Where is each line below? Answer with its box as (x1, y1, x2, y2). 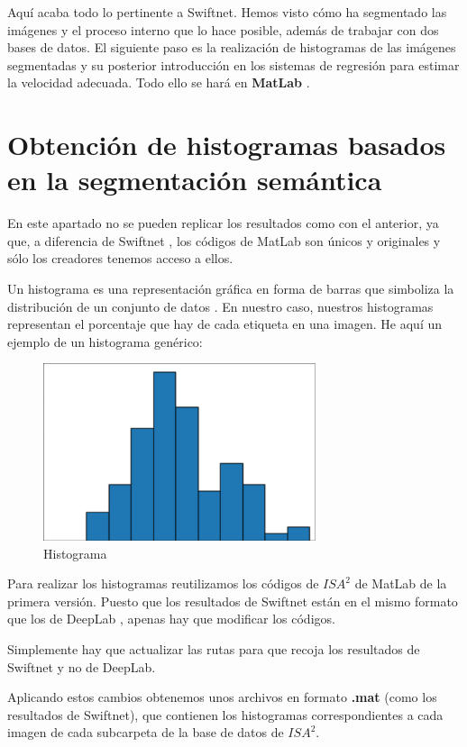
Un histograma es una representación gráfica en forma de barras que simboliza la (7, 279, 454, 298)
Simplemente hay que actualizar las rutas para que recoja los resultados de (7, 640, 420, 659)
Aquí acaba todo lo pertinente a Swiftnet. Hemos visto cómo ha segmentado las (7, 3, 447, 21)
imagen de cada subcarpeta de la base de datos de (7, 723, 284, 742)
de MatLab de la (354, 574, 447, 593)
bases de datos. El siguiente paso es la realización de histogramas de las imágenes (7, 38, 456, 57)
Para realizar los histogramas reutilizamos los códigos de (7, 574, 319, 593)
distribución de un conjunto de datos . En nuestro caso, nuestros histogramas (7, 296, 434, 315)
